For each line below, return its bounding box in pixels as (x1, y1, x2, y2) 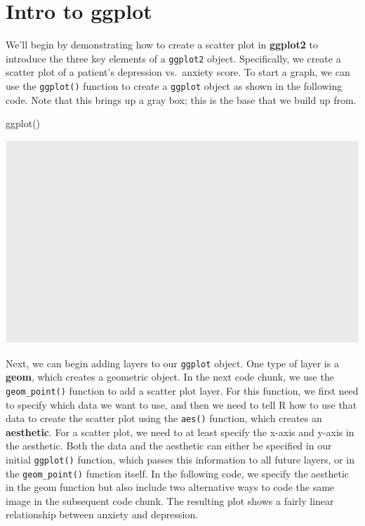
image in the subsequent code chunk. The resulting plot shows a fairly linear (6, 493, 334, 508)
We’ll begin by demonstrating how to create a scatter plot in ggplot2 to (6, 37, 318, 52)
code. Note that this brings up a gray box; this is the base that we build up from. (6, 92, 357, 107)
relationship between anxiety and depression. (6, 507, 199, 522)
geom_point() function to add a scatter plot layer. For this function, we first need (6, 383, 359, 397)
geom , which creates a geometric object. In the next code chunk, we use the (6, 369, 334, 384)
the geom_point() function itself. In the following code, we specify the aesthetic (6, 466, 350, 480)
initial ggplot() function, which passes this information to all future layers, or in (6, 452, 354, 466)
